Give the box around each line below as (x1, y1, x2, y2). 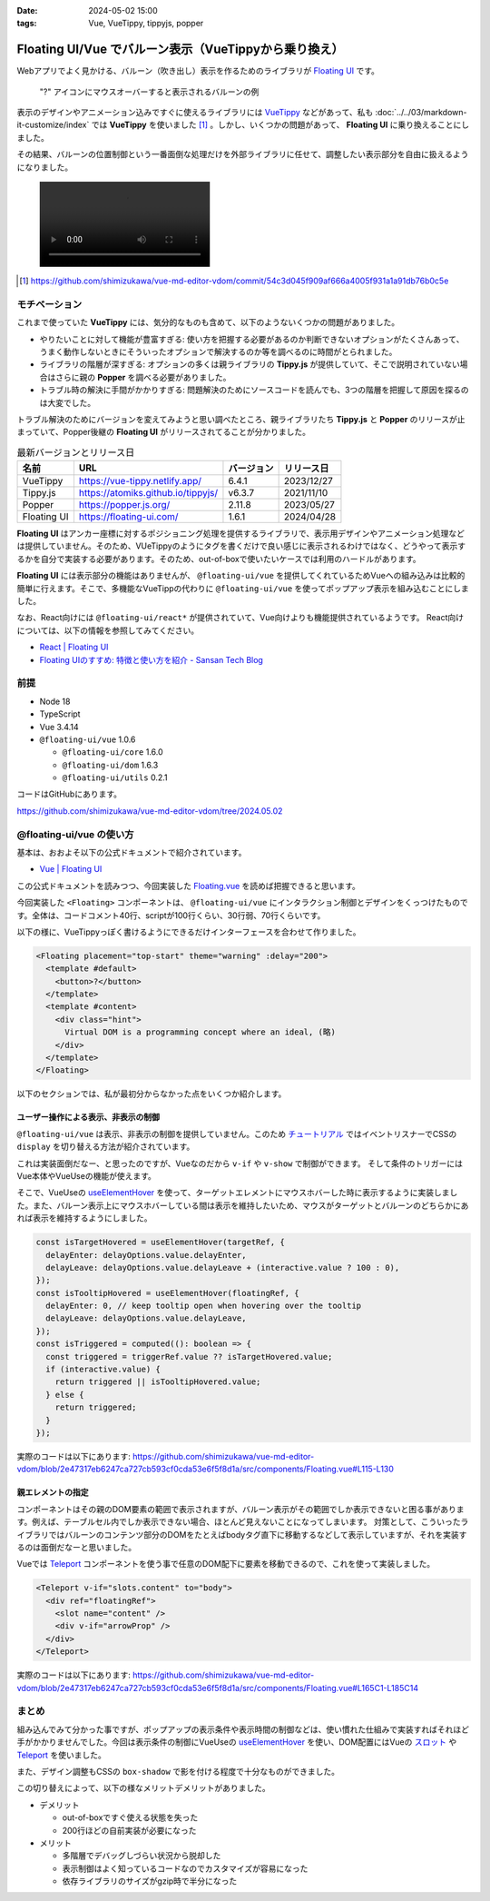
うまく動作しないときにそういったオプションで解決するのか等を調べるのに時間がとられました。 (39, 346, 397, 357)
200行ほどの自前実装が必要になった (62, 1825, 197, 1836)
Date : (16, 5, 38, 15)
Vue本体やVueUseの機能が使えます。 (16, 1170, 156, 1181)
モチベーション (16, 298, 83, 311)
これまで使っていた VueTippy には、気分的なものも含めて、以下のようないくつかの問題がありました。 (16, 317, 399, 328)
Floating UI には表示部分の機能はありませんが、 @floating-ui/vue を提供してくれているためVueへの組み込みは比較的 (16, 570, 465, 581)
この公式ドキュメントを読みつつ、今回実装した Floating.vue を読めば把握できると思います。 (16, 880, 360, 891)
